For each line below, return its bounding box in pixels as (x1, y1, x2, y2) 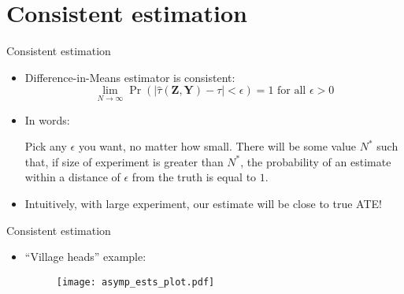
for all (277, 85, 306, 97)
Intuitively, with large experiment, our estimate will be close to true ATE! (24, 195, 382, 211)
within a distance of (24, 169, 120, 185)
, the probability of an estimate (240, 153, 391, 169)
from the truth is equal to (132, 169, 257, 185)
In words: (24, 111, 70, 128)
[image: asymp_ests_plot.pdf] (56, 276, 215, 288)
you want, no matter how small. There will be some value (78, 138, 357, 154)
